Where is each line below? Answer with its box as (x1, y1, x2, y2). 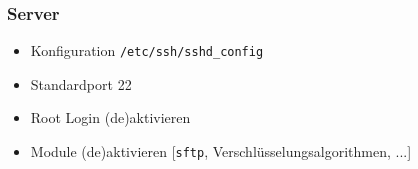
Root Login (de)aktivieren (30, 107, 191, 128)
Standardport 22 (30, 73, 132, 94)
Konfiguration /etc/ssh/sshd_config (30, 40, 264, 61)
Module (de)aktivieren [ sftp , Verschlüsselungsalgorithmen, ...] (30, 141, 412, 162)
